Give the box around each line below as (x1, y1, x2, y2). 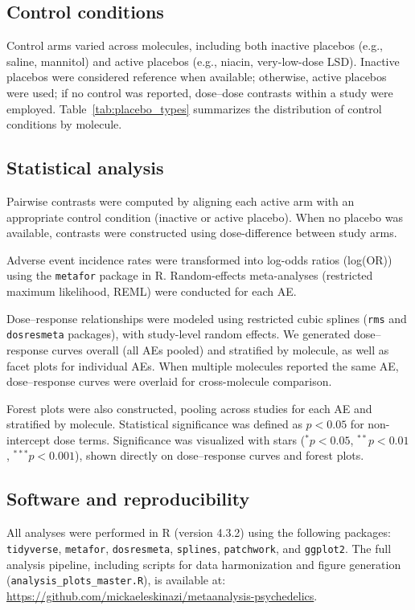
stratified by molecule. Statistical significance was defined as (6, 416, 302, 432)
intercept (6, 431, 51, 448)
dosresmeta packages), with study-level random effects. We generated (6, 325, 351, 342)
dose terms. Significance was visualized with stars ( (53, 431, 306, 448)
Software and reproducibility (6, 486, 250, 511)
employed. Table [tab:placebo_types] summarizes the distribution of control (6, 100, 382, 117)
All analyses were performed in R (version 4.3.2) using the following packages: (6, 524, 391, 541)
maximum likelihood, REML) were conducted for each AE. (6, 283, 297, 299)
